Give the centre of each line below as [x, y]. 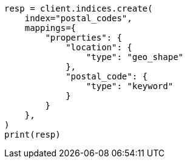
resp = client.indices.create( [79, 8]
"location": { [99, 47]
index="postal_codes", [78, 18]
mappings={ [50, 28]
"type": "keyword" [130, 86]
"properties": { [83, 38]
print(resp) [32, 135]
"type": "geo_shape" [135, 57]
